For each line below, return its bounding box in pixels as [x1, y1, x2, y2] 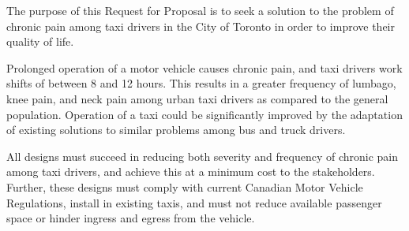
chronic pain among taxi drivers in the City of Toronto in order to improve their [6, 17, 395, 34]
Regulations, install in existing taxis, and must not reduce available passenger [6, 194, 382, 211]
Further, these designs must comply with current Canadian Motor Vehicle [6, 178, 363, 195]
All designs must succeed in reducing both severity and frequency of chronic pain [6, 147, 398, 164]
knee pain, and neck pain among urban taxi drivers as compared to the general [6, 90, 388, 106]
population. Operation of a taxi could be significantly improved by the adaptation [6, 106, 403, 122]
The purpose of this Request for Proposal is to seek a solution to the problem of [6, 2, 394, 18]
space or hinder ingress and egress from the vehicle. [6, 210, 255, 226]
